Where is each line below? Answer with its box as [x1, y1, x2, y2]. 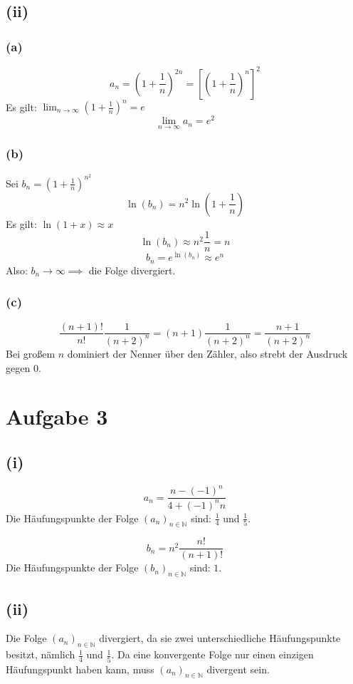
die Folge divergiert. [88, 262, 176, 277]
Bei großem [6, 346, 56, 361]
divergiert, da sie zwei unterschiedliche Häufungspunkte [99, 631, 341, 646]
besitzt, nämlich [6, 647, 75, 662]
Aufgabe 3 [6, 402, 108, 431]
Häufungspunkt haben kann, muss [6, 661, 154, 676]
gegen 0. [6, 360, 41, 375]
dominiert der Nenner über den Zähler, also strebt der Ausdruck [67, 346, 348, 361]
